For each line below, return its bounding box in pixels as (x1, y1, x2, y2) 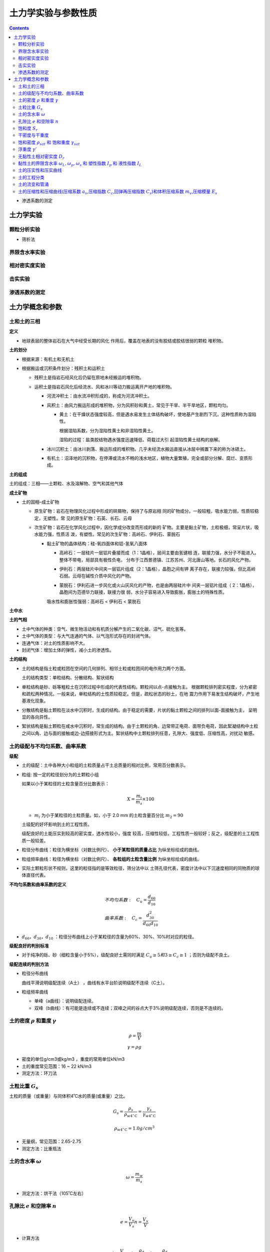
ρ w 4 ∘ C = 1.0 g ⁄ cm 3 (114, 1125, 155, 1132)
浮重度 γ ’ (18, 146, 37, 152)
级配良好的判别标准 (9, 943, 49, 949)
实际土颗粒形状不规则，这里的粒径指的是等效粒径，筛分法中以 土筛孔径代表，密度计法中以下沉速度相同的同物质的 (21, 865, 255, 871)
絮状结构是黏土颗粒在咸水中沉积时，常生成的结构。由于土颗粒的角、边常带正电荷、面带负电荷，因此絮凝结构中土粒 (21, 723, 258, 729)
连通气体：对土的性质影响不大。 (21, 640, 87, 646)
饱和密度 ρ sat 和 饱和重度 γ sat (18, 139, 80, 146)
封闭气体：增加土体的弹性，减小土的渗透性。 (21, 647, 114, 653)
